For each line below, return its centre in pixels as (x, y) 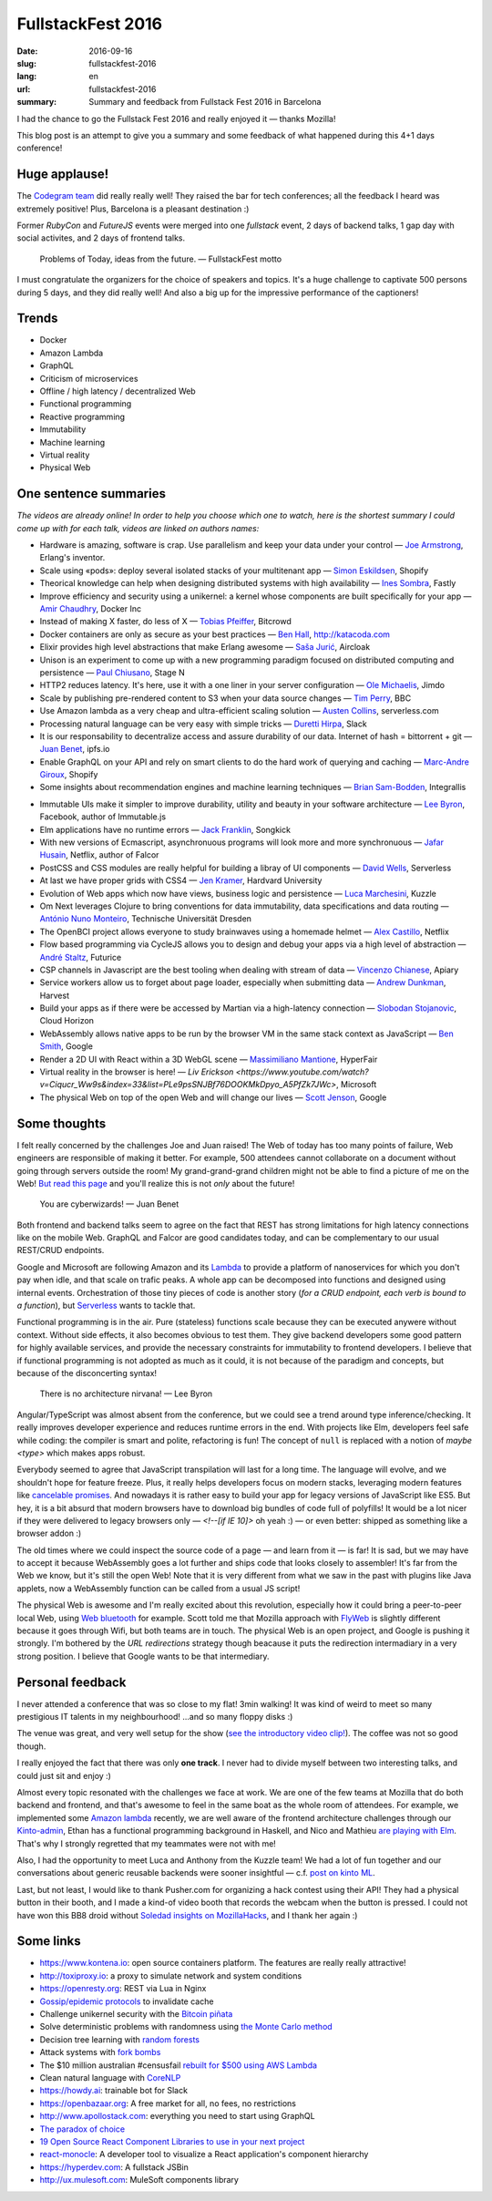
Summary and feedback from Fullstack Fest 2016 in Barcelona (205, 102)
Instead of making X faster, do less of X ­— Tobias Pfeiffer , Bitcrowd (165, 622)
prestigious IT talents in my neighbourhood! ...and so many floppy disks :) (155, 1717)
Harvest (55, 995)
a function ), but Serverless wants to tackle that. (106, 1306)
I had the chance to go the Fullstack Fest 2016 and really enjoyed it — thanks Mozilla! (176, 118)
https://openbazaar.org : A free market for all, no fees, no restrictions (168, 2103)
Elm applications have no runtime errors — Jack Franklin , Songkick (165, 829)
